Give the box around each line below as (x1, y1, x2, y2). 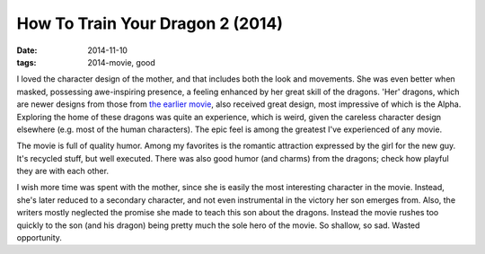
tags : (16, 57, 37, 67)
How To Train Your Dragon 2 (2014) (16, 13, 283, 33)
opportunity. (16, 232, 63, 243)
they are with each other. (16, 166, 110, 177)
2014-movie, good (87, 57, 156, 67)
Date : (16, 45, 38, 56)
